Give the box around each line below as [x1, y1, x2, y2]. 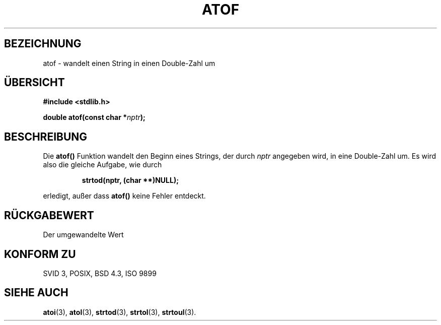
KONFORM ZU [4, 247, 76, 261]
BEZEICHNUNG [4, 37, 82, 50]
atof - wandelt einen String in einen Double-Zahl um [43, 58, 215, 68]
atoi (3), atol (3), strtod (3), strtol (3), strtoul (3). [43, 307, 196, 316]
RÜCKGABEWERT [4, 209, 94, 222]
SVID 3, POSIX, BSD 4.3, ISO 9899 [43, 269, 157, 278]
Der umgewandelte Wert [43, 230, 124, 239]
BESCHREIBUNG [4, 130, 88, 143]
